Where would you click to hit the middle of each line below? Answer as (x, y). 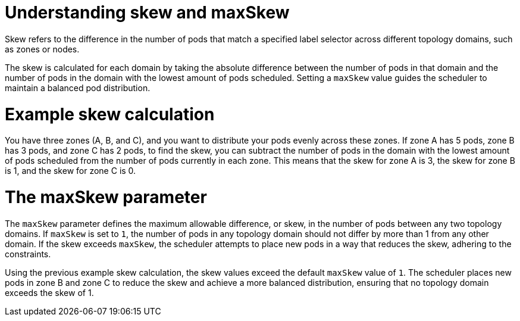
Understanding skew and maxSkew (147, 13)
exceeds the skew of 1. (49, 292)
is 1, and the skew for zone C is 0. (71, 171)
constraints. (28, 254)
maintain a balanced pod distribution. (78, 88)
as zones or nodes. (42, 49)
